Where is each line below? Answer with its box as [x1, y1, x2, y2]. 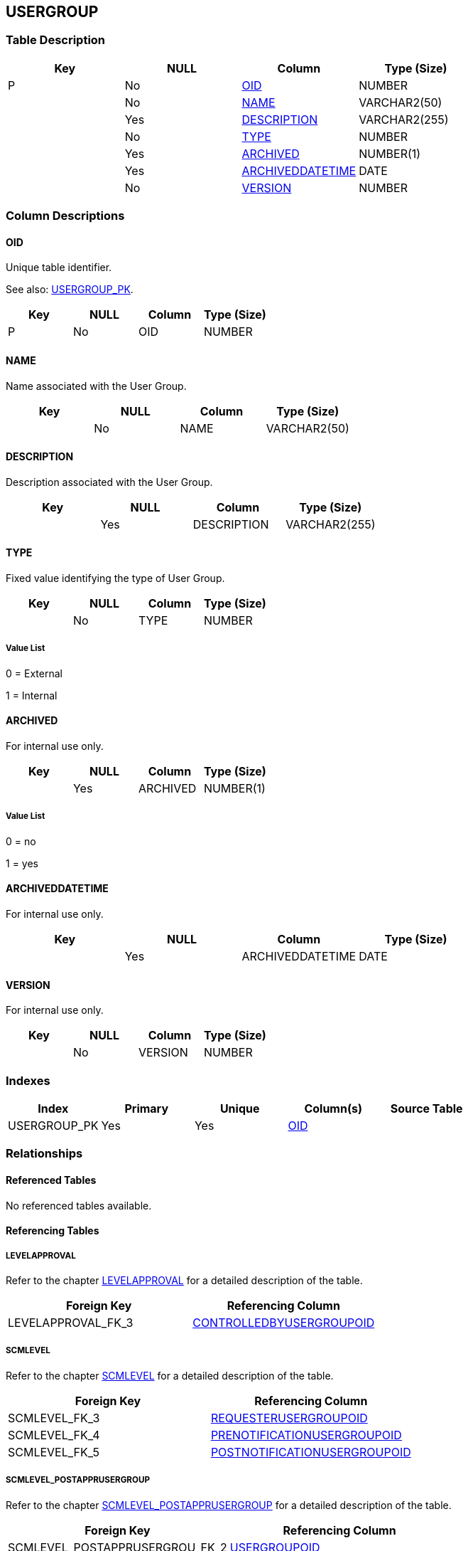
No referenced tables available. [6, 1199, 152, 1212]
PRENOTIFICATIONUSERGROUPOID [210, 1427, 402, 1442]
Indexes [6, 1073, 50, 1088]
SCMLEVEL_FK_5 [8, 1444, 99, 1459]
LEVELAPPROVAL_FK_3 [8, 1316, 134, 1330]
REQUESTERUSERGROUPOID [210, 1410, 368, 1425]
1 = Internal [6, 689, 58, 702]
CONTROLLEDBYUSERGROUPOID [192, 1316, 375, 1330]
